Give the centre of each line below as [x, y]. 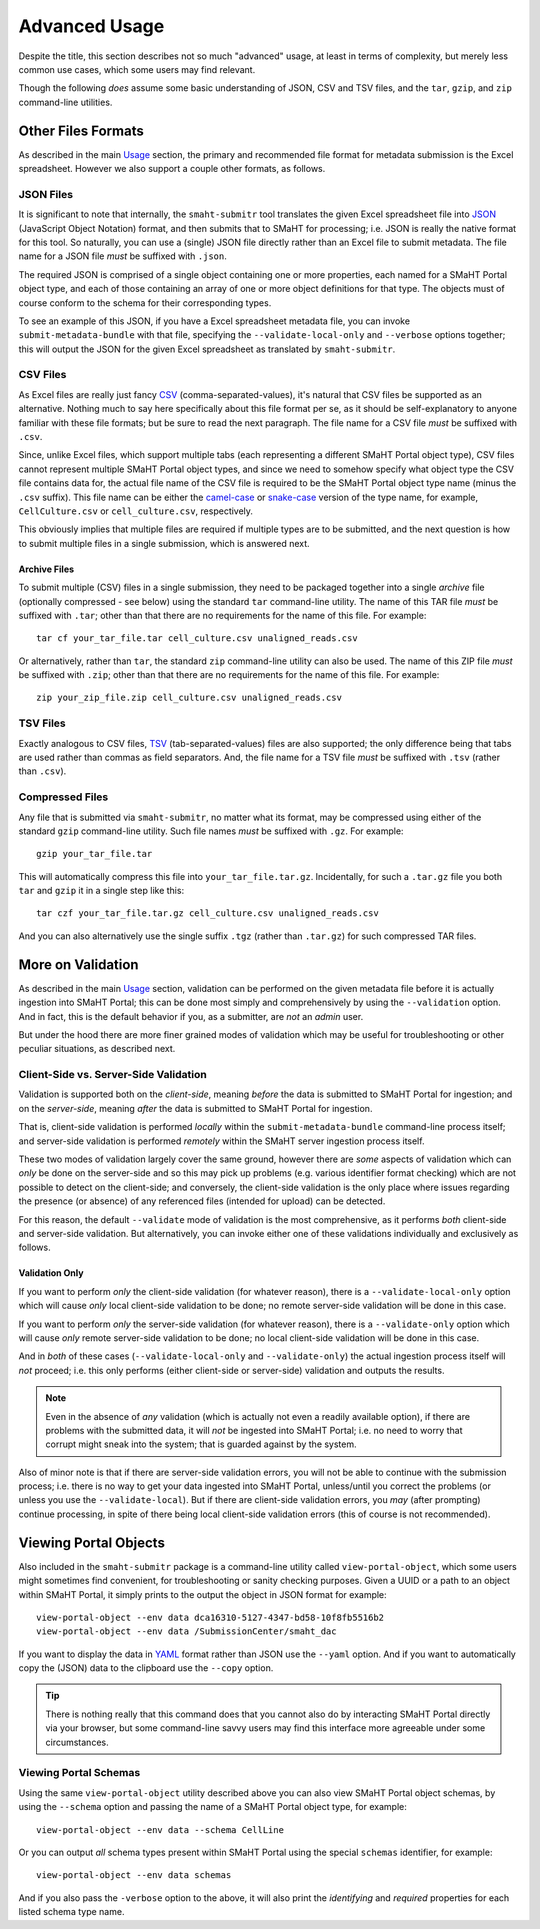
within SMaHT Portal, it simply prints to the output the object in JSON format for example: [202, 1594]
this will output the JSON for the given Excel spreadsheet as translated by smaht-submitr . [207, 349]
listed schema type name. [71, 1912]
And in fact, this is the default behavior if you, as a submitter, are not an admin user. [191, 1016]
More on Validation [78, 964]
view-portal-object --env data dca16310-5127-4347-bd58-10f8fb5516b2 [210, 1617]
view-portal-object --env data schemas [134, 1875]
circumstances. [77, 1742]
